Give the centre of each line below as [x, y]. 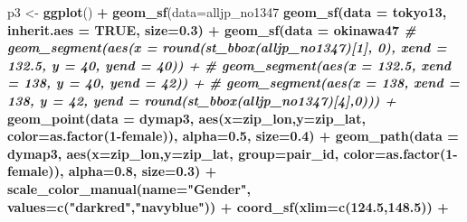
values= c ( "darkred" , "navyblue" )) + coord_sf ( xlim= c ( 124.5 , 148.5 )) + [228, 206]
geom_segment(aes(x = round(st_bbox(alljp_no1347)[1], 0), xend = [227, 47]
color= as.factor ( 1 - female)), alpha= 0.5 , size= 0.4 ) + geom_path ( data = [233, 136]
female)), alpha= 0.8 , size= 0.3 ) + [112, 171]
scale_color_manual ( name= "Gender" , [129, 188]
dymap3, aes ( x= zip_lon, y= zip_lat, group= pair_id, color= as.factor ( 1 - [233, 153]
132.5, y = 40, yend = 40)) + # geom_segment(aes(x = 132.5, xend [229, 65]
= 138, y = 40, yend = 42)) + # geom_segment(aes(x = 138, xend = [233, 83]
